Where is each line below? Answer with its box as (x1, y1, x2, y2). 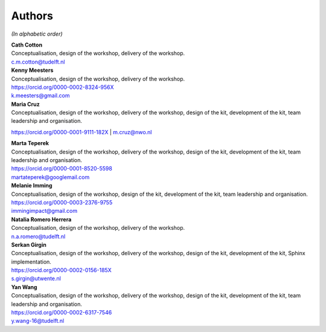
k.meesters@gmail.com (11, 92, 70, 99)
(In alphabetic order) (11, 30, 63, 37)
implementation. (11, 258, 51, 265)
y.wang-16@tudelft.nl (11, 317, 65, 325)
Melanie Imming (11, 182, 53, 189)
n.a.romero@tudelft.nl (11, 233, 66, 240)
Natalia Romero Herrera (11, 215, 72, 223)
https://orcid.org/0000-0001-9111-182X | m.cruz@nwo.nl (11, 128, 152, 135)
